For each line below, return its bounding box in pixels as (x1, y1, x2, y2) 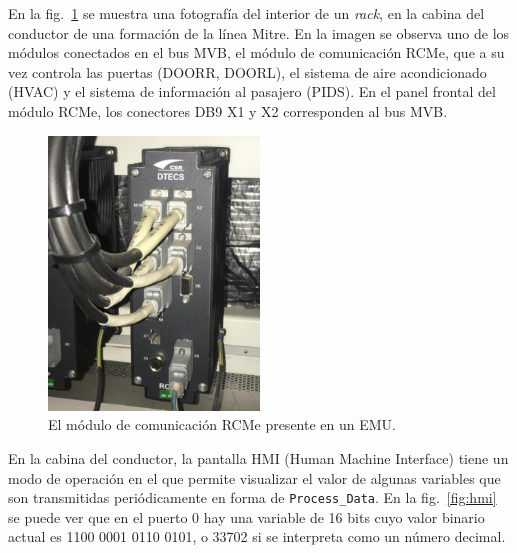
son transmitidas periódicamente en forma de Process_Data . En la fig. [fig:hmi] (8, 487, 497, 508)
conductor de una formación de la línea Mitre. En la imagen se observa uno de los (8, 22, 510, 43)
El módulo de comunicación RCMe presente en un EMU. (48, 414, 396, 435)
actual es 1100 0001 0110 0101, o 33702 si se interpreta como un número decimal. (8, 526, 506, 547)
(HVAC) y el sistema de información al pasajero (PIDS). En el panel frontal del (8, 81, 496, 102)
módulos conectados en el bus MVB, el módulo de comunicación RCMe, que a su (8, 42, 505, 63)
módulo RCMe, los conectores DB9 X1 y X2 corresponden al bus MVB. (8, 100, 448, 121)
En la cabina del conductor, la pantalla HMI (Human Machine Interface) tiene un (8, 448, 509, 469)
